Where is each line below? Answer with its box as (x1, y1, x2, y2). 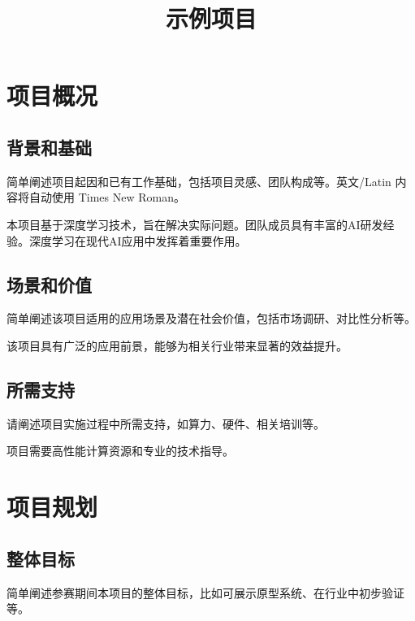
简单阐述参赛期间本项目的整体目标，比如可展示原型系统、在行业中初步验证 (6, 584, 404, 601)
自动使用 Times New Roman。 (28, 189, 185, 206)
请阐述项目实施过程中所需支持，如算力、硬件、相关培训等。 (6, 415, 325, 432)
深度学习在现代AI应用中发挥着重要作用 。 (28, 232, 247, 249)
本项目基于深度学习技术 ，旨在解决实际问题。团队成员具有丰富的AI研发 (6, 215, 383, 232)
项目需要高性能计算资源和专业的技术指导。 (6, 442, 234, 459)
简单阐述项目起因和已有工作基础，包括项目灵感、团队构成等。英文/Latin (6, 172, 391, 189)
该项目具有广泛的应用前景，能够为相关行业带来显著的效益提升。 (6, 337, 348, 354)
